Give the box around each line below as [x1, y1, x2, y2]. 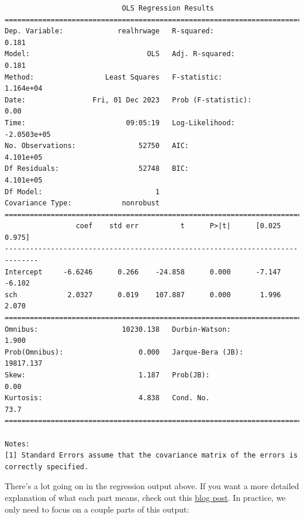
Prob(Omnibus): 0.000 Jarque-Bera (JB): [5, 348, 244, 356]
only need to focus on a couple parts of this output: [5, 503, 189, 515]
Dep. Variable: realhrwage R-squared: [5, 27, 214, 36]
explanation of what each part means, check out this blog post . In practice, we [5, 491, 286, 503]
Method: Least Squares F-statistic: [5, 73, 223, 81]
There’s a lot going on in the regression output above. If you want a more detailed [5, 480, 299, 492]
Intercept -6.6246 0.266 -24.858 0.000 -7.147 [5, 267, 281, 276]
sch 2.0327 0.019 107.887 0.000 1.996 [5, 290, 281, 299]
